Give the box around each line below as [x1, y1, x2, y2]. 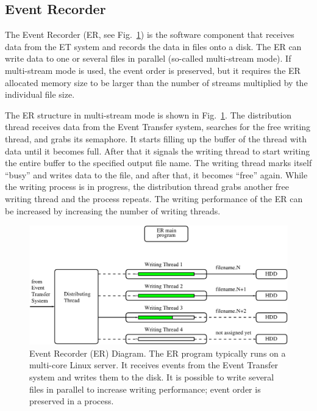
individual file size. [5, 88, 75, 101]
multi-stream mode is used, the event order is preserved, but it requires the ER [5, 64, 301, 76]
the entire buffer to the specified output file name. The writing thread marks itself [5, 156, 312, 169]
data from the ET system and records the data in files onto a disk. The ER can [5, 40, 302, 53]
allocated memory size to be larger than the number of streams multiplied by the [5, 76, 308, 89]
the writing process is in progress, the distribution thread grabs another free [5, 180, 290, 193]
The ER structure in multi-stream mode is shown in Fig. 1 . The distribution [5, 108, 292, 121]
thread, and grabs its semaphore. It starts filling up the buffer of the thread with [5, 132, 307, 145]
